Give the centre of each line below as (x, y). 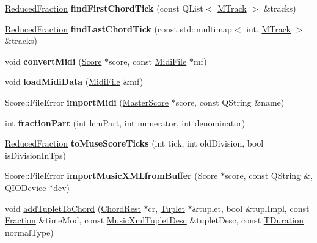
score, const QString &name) (230, 102)
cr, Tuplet (166, 208)
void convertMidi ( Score (53, 61)
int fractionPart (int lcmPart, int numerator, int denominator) (125, 122)
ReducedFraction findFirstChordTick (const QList (104, 8)
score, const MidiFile (148, 61)
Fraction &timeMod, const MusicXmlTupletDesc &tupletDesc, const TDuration (154, 220)
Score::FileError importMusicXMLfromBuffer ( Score (111, 176)
